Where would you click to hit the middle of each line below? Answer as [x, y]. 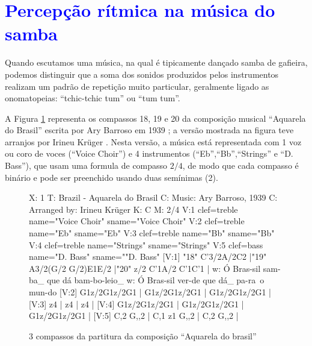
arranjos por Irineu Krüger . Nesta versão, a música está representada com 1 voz [153, 141]
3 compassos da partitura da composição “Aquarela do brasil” [143, 335]
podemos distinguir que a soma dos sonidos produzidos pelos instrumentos [142, 74]
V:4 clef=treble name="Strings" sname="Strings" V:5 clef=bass [146, 244]
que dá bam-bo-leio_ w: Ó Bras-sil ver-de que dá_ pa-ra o [155, 280]
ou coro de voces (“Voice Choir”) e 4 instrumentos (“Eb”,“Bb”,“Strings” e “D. [149, 153]
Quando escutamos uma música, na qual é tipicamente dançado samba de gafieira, [156, 62]
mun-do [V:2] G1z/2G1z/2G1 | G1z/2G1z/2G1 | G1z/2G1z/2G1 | [150, 292]
